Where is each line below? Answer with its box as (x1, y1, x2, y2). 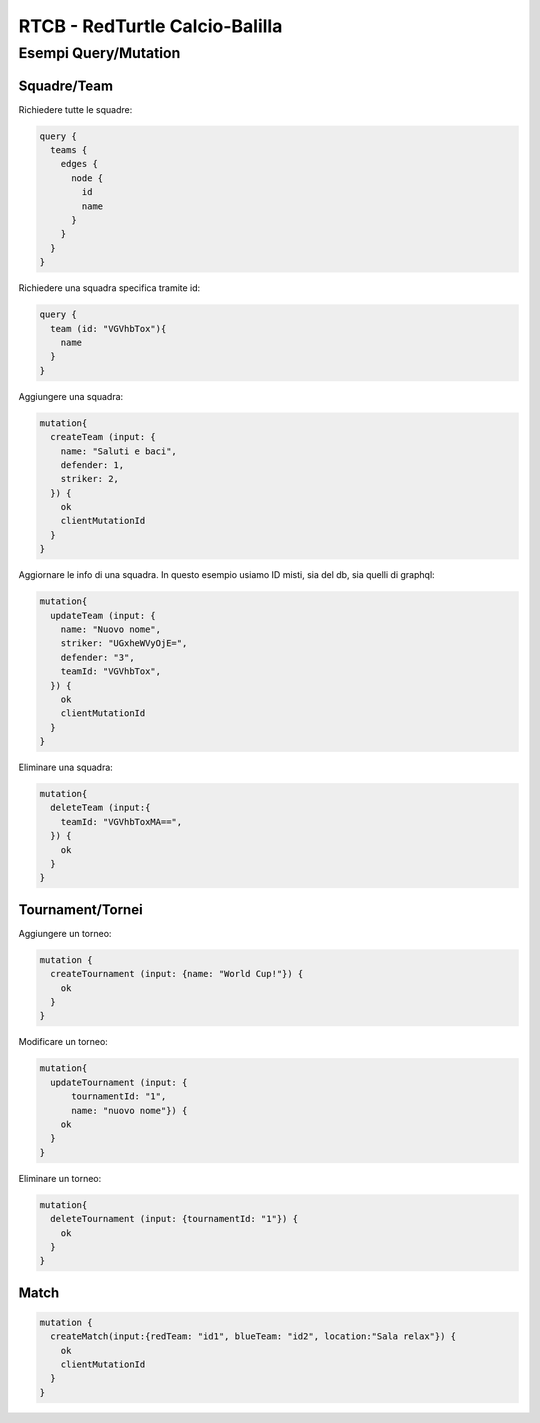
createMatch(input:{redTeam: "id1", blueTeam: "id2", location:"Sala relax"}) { (50, 1331, 457, 1342)
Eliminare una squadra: (18, 761, 114, 774)
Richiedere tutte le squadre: (18, 103, 133, 115)
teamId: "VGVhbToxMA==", (60, 816, 183, 827)
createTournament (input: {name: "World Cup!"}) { (50, 968, 304, 980)
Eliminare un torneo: (18, 1172, 102, 1184)
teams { (50, 145, 88, 156)
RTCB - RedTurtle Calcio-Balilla (18, 15, 283, 37)
